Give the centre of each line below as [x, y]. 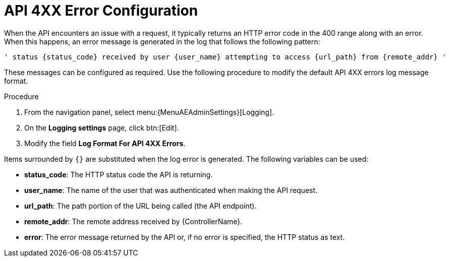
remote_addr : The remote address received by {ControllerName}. [133, 221]
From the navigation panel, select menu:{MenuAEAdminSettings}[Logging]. [149, 112]
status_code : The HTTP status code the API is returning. [119, 174]
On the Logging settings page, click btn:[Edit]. [102, 127]
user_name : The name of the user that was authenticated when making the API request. [171, 190]
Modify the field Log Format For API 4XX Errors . [105, 143]
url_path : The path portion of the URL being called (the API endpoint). [141, 206]
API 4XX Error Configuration [101, 11]
